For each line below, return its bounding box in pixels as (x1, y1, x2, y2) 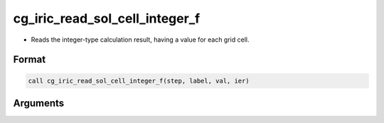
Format (13, 54, 46, 66)
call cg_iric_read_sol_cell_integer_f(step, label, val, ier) (28, 76, 250, 85)
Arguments (13, 97, 65, 109)
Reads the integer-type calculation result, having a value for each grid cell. (31, 35, 250, 44)
